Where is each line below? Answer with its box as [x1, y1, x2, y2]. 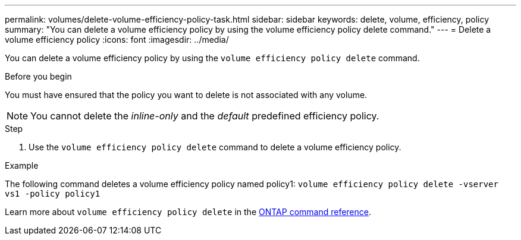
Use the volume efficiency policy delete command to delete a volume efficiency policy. [29, 142, 401, 152]
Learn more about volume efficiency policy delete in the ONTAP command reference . [5, 207, 372, 217]
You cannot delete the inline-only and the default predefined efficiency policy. [30, 110, 379, 122]
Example [5, 160, 39, 170]
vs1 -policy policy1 [5, 189, 101, 198]
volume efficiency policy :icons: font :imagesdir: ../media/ [5, 34, 229, 45]
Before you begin [5, 71, 72, 81]
